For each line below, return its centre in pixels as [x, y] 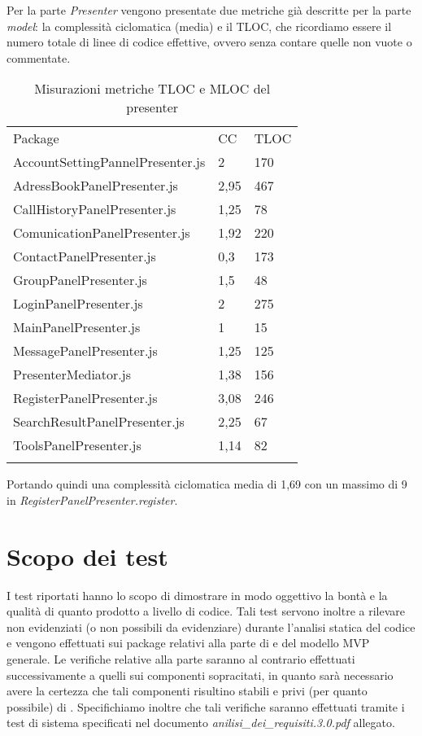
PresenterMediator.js [72, 375]
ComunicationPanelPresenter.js [102, 233]
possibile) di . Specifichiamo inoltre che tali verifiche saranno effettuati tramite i [206, 706]
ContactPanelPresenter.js [85, 256]
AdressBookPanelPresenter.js [96, 186]
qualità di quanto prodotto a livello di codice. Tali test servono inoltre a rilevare [206, 611]
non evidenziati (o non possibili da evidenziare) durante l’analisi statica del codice [211, 626]
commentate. [39, 57]
